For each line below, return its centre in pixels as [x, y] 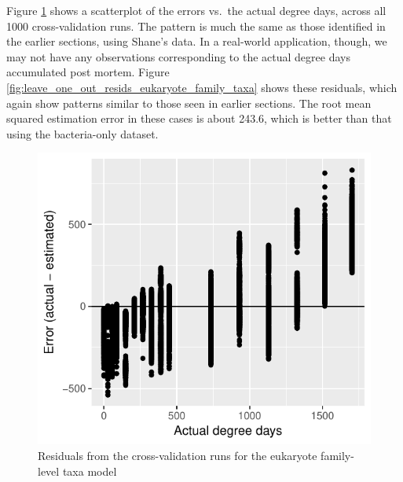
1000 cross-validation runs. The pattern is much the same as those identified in [196, 26]
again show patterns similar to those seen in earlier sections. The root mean [189, 103]
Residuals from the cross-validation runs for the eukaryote [178, 455]
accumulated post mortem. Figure [88, 72]
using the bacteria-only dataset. [82, 133]
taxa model [90, 471]
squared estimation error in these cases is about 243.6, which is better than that [199, 118]
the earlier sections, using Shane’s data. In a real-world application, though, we [197, 41]
